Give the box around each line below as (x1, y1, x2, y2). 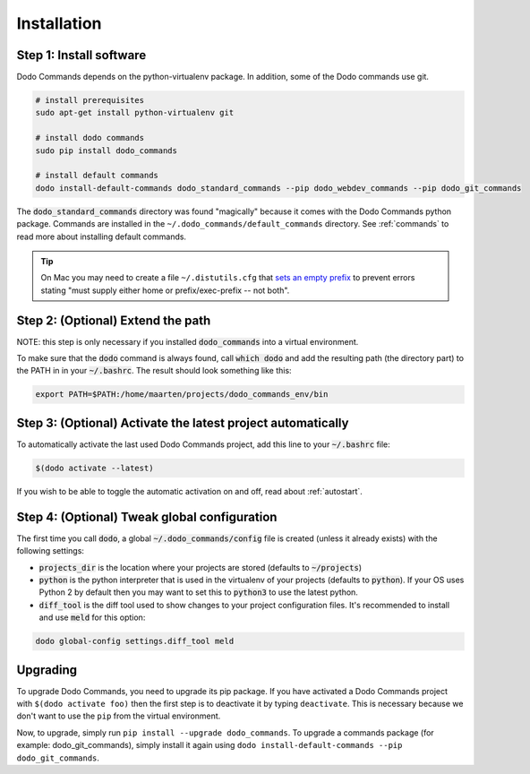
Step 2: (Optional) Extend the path (16, 313, 211, 328)
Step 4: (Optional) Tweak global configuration (16, 509, 278, 524)
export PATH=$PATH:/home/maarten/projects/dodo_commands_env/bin (35, 390, 329, 400)
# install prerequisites (35, 95, 145, 106)
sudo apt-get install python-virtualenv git (35, 107, 235, 118)
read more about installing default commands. (16, 231, 187, 242)
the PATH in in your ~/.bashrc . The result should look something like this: (16, 365, 292, 376)
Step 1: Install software (16, 47, 147, 63)
